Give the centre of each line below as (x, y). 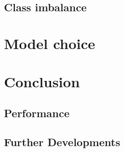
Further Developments (62, 141)
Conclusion (42, 82)
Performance (37, 113)
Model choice (50, 43)
